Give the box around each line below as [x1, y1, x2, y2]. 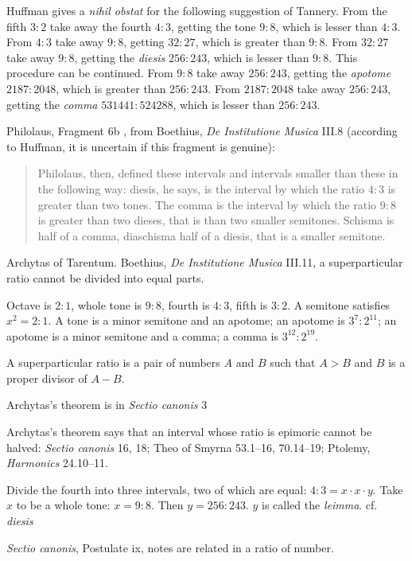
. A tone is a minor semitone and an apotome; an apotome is [48, 312, 345, 329]
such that [270, 354, 316, 371]
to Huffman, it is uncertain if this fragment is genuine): [6, 138, 275, 154]
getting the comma [6, 95, 98, 112]
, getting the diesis [74, 49, 165, 65]
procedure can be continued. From [6, 64, 173, 81]
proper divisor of [6, 369, 87, 386]
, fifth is [229, 296, 268, 313]
